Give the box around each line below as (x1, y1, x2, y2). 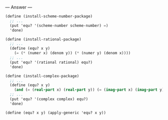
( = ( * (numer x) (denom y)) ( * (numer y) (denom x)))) (14, 51, 131, 56)
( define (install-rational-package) (5, 37, 81, 42)
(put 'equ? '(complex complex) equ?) (9, 97, 88, 102)
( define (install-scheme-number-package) (5, 14, 93, 19)
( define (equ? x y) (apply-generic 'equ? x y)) (5, 110, 106, 115)
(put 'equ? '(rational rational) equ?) (9, 60, 93, 65)
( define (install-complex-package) (5, 73, 79, 79)
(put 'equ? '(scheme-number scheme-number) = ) (9, 23, 108, 28)
